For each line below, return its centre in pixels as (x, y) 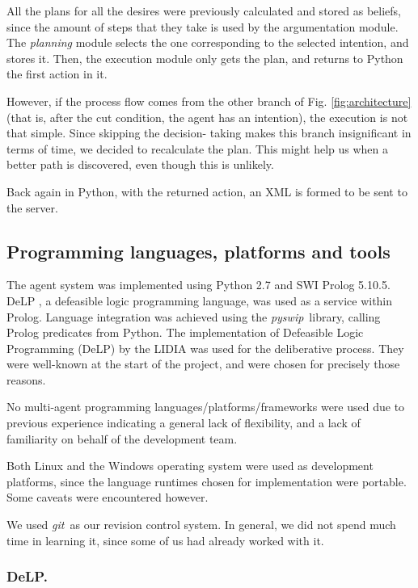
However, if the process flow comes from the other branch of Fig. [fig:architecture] (209, 101)
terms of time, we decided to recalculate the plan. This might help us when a (197, 148)
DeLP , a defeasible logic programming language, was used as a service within (200, 300)
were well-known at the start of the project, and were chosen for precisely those (203, 364)
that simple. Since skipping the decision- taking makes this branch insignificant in (209, 133)
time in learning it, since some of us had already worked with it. (165, 540)
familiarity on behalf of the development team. (122, 438)
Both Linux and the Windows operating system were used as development (190, 466)
